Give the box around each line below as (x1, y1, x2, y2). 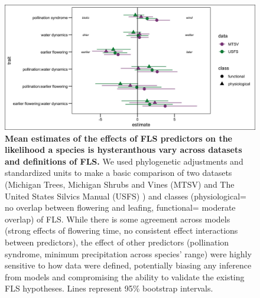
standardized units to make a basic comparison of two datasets (5, 166, 232, 179)
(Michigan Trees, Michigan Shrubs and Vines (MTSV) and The (5, 178, 235, 190)
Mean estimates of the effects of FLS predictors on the (5, 132, 232, 144)
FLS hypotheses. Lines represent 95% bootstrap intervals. (5, 282, 213, 294)
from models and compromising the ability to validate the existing (5, 270, 245, 283)
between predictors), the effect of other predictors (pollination (5, 235, 229, 248)
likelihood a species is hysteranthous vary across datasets (5, 143, 242, 156)
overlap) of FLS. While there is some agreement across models (5, 212, 230, 225)
